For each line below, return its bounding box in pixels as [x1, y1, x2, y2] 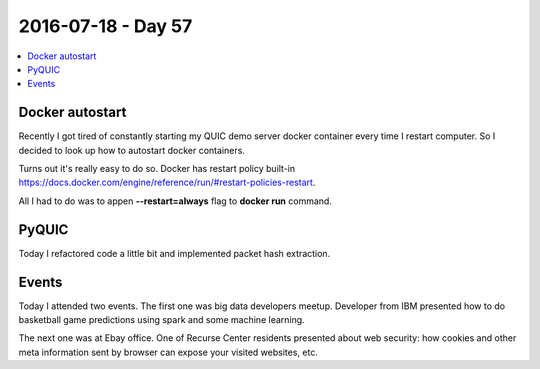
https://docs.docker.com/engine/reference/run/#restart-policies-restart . [18, 176, 316, 189]
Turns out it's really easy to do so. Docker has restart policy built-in [18, 163, 296, 175]
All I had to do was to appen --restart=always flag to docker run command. [18, 195, 332, 207]
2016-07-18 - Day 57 [18, 15, 193, 37]
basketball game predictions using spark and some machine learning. [18, 314, 305, 325]
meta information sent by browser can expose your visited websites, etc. [18, 346, 319, 358]
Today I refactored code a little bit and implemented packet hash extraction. [18, 247, 331, 259]
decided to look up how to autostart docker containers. [18, 144, 245, 156]
